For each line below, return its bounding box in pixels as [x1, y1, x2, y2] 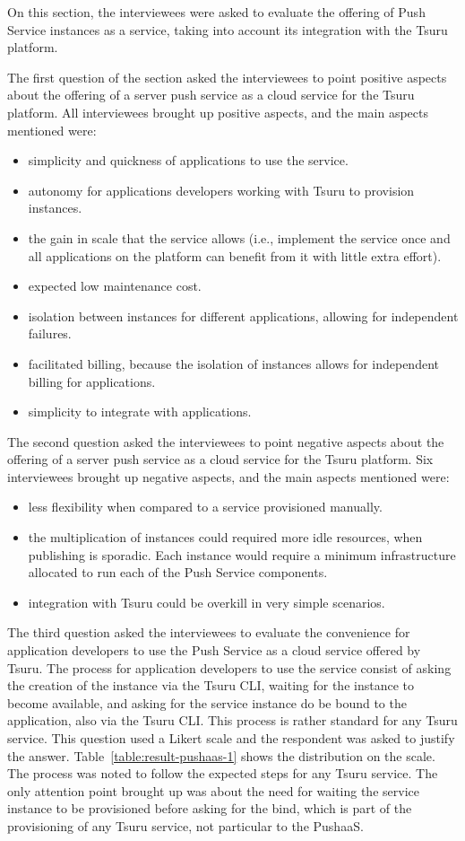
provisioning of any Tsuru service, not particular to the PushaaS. [7, 816, 364, 835]
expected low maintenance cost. [28, 276, 202, 295]
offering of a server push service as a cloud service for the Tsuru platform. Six [7, 450, 434, 469]
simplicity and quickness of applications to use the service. [28, 151, 349, 170]
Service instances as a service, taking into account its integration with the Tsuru [7, 20, 448, 39]
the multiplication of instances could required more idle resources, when [28, 528, 423, 547]
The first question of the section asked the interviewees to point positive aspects [7, 67, 447, 86]
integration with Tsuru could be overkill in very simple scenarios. [28, 592, 385, 611]
